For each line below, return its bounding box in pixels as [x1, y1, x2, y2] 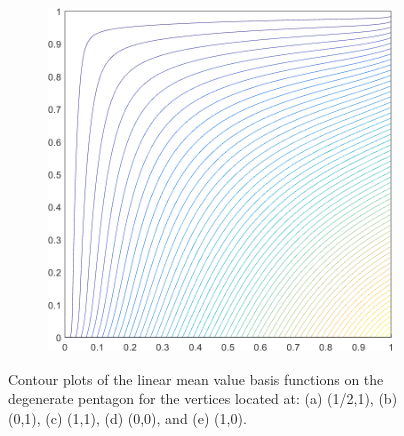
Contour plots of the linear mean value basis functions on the [8, 368, 384, 389]
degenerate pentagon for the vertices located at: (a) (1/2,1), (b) [8, 388, 398, 409]
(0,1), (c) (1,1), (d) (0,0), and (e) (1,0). [8, 407, 247, 428]
